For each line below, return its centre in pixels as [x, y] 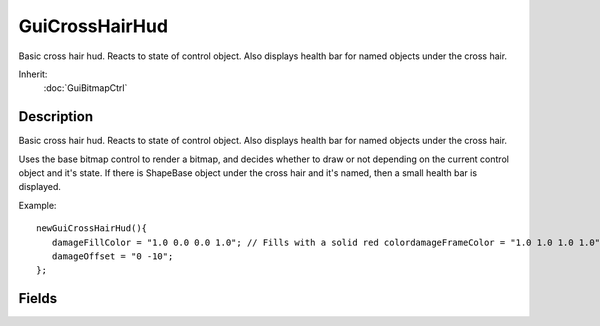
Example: [37, 205]
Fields [38, 298]
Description [56, 116]
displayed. [40, 187]
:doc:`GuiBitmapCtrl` [85, 88]
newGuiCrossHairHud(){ [92, 228]
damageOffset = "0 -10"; [112, 256]
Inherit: [33, 74]
